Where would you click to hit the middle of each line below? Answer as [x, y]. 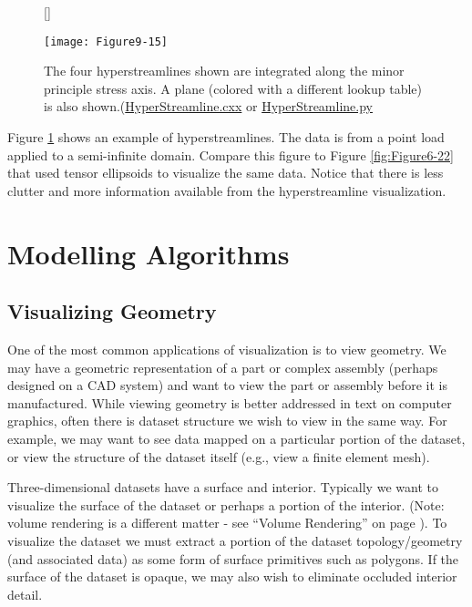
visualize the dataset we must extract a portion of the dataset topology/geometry [235, 540]
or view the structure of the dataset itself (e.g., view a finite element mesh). [219, 456]
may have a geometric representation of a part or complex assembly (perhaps [223, 367]
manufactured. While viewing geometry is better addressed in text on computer [230, 402]
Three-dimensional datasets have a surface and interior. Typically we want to [223, 487]
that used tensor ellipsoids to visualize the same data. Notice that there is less [226, 173]
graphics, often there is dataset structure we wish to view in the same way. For [227, 421]
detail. [25, 594]
